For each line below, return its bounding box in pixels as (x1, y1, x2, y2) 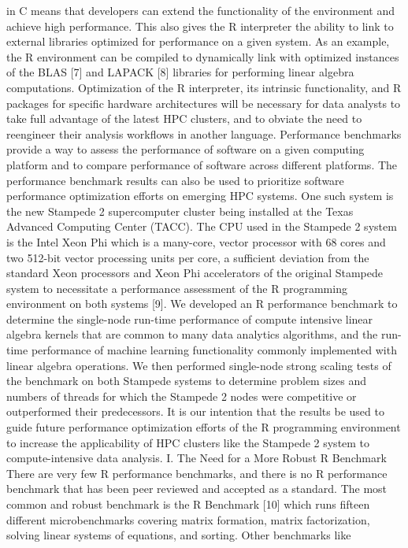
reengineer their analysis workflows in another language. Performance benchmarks (6, 125, 402, 142)
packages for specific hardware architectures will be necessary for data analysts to (6, 94, 401, 111)
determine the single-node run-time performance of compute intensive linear (6, 310, 373, 327)
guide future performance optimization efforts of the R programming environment (6, 419, 401, 435)
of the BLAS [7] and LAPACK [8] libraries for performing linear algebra (6, 64, 354, 80)
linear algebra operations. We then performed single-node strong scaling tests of (6, 357, 391, 373)
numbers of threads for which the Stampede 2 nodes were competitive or (6, 387, 357, 404)
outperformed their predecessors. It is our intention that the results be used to (6, 403, 384, 420)
